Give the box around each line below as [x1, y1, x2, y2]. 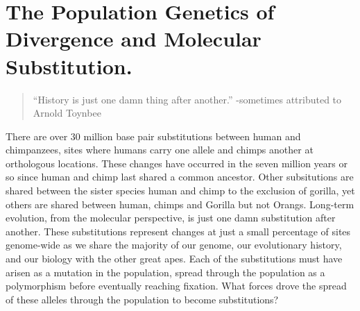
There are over [6, 128, 68, 143]
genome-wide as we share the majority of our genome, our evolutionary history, [6, 237, 342, 252]
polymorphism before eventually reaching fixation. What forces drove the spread [6, 278, 347, 293]
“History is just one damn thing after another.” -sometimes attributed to [33, 92, 342, 106]
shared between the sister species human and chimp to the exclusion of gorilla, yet [6, 183, 355, 198]
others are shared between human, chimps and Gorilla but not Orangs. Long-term [6, 196, 354, 211]
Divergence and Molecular [6, 24, 262, 53]
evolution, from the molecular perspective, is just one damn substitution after [6, 210, 336, 225]
